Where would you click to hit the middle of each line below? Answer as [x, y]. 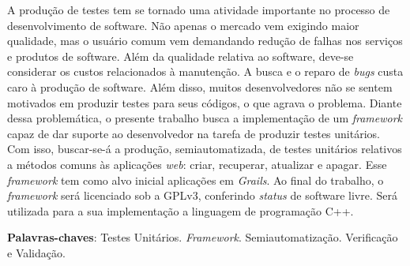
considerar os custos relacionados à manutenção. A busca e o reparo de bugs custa [205, 71]
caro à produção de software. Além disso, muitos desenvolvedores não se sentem [200, 86]
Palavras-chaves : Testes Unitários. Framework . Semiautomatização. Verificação [203, 237]
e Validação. [36, 252]
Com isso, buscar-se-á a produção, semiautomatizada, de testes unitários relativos [205, 149]
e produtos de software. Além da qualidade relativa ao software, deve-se [181, 56]
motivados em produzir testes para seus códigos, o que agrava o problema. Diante [205, 102]
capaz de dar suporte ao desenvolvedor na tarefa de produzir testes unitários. [194, 133]
